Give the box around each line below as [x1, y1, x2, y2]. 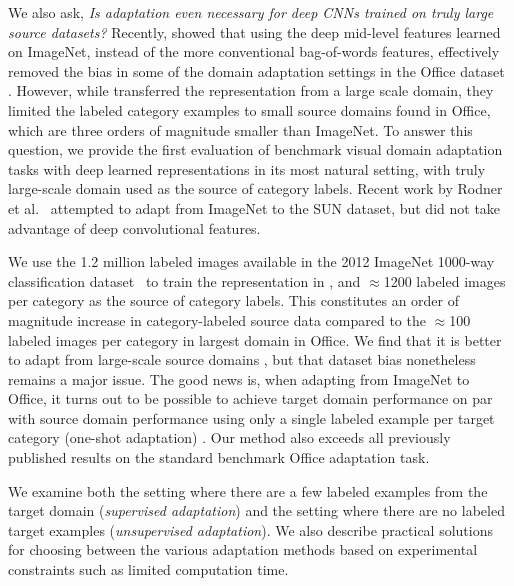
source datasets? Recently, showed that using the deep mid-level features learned [8, 21, 501, 42]
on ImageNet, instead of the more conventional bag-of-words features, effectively [8, 41, 500, 62]
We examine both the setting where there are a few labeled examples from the [8, 480, 488, 501]
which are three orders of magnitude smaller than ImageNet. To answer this [8, 119, 473, 140]
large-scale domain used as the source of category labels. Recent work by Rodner [8, 178, 503, 199]
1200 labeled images [383, 270, 506, 291]
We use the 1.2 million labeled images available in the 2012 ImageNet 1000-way [8, 251, 495, 272]
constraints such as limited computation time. [8, 559, 289, 580]
